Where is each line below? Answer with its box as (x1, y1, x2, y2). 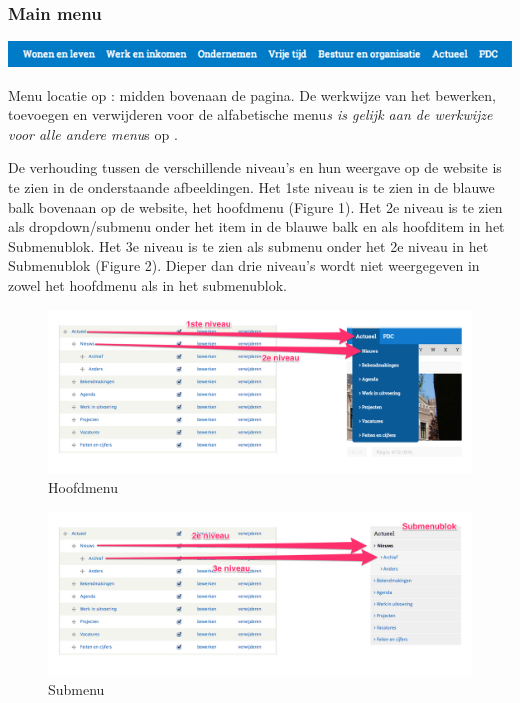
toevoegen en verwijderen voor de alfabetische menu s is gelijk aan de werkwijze (8, 104, 493, 125)
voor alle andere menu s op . (8, 123, 178, 144)
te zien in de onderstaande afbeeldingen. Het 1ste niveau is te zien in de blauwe (8, 177, 495, 198)
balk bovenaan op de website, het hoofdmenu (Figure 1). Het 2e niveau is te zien (8, 196, 503, 217)
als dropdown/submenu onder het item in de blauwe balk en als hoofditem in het (8, 216, 505, 237)
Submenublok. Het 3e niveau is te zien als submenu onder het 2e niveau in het (8, 235, 489, 256)
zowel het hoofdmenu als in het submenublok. (8, 275, 287, 296)
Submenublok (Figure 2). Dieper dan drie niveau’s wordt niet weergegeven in (8, 255, 480, 276)
